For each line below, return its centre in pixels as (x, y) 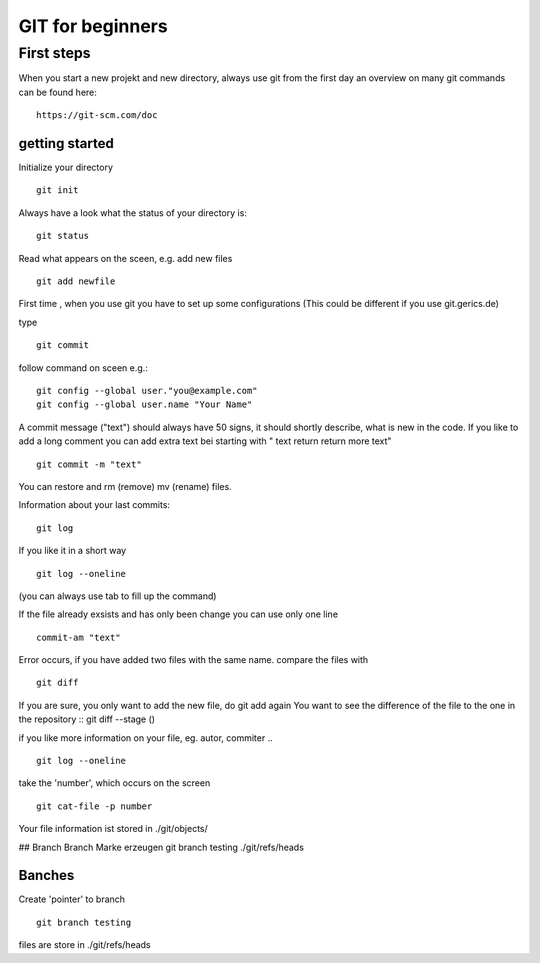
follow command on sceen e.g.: (83, 367)
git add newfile (76, 281)
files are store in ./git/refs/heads (84, 945)
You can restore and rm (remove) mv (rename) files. (125, 486)
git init (57, 190)
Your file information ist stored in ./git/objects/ (113, 829)
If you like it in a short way (72, 551)
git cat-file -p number (94, 806)
